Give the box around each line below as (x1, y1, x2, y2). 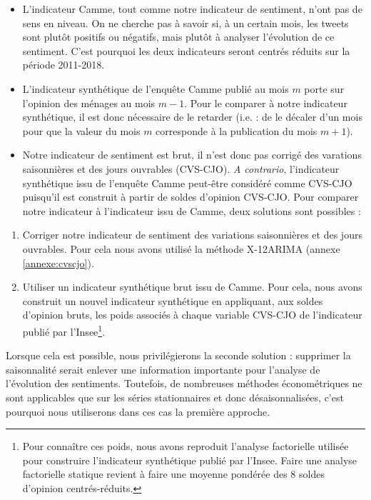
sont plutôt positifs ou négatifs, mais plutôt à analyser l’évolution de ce (22, 29, 335, 44)
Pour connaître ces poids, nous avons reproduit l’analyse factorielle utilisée (22, 439, 349, 454)
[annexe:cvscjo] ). (22, 255, 94, 270)
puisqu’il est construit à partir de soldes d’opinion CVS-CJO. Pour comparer (22, 189, 359, 204)
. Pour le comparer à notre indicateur (184, 95, 347, 110)
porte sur (304, 81, 345, 96)
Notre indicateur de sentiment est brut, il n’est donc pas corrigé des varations (22, 147, 362, 162)
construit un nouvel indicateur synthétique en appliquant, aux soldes (22, 293, 323, 308)
